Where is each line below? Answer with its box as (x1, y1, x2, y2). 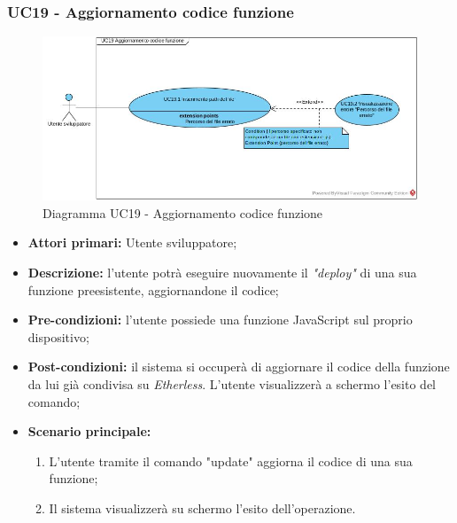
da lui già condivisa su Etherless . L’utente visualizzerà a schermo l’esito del (27, 374, 437, 393)
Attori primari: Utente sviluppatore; (27, 233, 237, 252)
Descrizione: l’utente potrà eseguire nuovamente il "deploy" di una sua (27, 262, 417, 281)
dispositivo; (27, 327, 89, 346)
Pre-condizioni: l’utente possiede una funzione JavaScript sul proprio (27, 310, 413, 329)
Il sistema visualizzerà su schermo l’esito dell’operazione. (49, 498, 356, 517)
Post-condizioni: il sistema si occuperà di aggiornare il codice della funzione (27, 357, 450, 376)
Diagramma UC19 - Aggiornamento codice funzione (43, 203, 323, 222)
